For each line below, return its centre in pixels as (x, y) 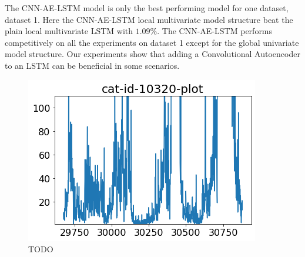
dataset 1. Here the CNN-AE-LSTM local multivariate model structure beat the (149, 19)
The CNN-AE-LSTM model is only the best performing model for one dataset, (147, 8)
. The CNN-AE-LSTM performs (215, 31)
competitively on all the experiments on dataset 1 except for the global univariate (152, 42)
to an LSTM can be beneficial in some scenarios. (92, 65)
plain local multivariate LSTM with (69, 31)
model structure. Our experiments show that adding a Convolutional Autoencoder (152, 54)
